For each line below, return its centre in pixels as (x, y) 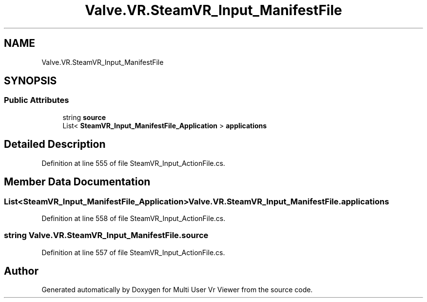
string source (84, 117)
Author (21, 271)
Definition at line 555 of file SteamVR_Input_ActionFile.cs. (133, 163)
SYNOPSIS (30, 81)
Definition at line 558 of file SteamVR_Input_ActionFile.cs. (134, 218)
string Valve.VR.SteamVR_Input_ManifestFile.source (106, 235)
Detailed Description (55, 144)
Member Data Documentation (77, 182)
